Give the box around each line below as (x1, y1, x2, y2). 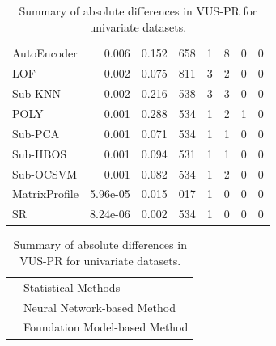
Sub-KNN (12, 85, 61, 102)
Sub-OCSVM (12, 165, 78, 182)
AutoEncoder (12, 44, 78, 61)
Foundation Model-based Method (23, 319, 189, 335)
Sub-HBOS (12, 145, 67, 162)
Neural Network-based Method (23, 298, 176, 315)
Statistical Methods (23, 278, 121, 295)
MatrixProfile (12, 185, 79, 202)
